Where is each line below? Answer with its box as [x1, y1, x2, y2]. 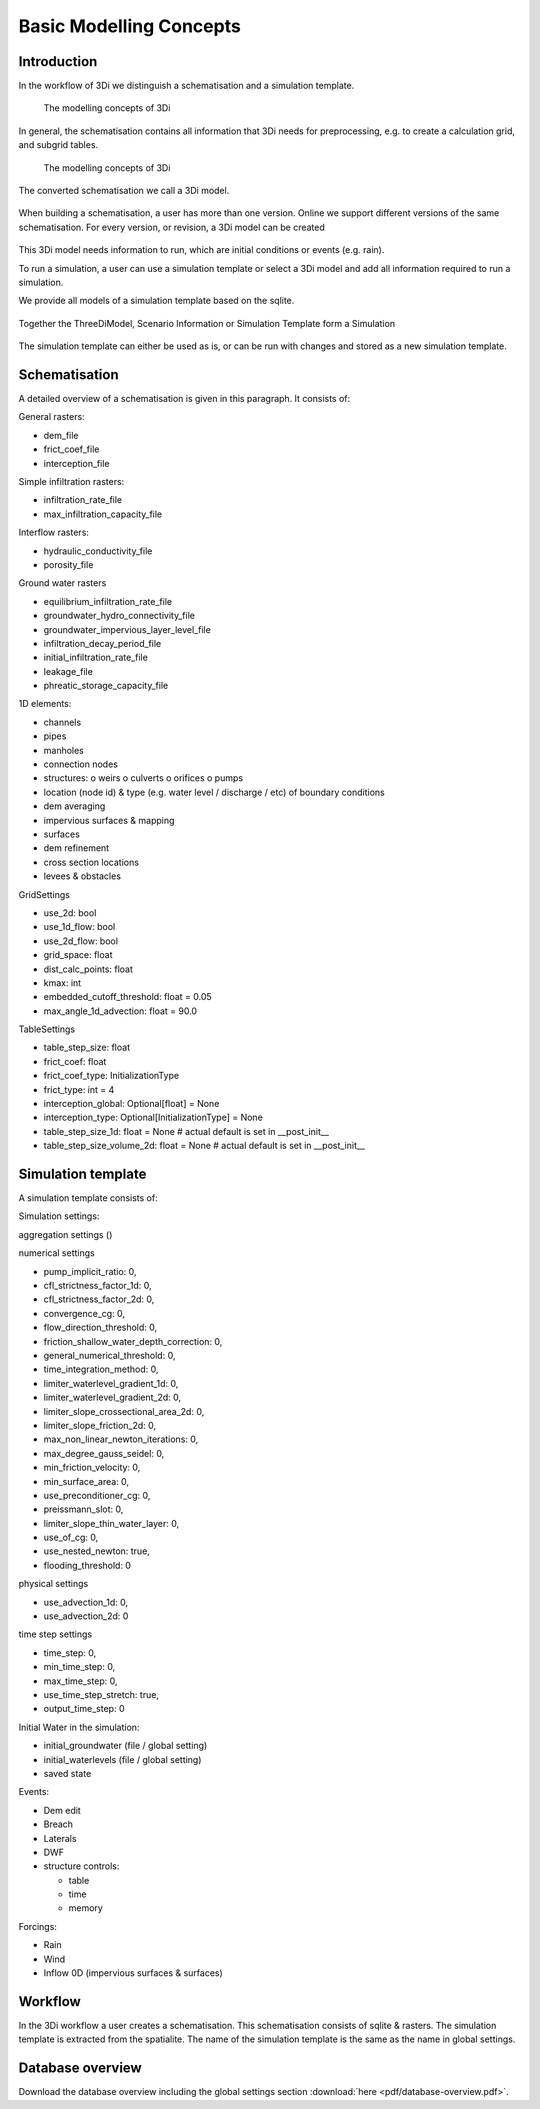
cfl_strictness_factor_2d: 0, [43, 1293, 155, 1305]
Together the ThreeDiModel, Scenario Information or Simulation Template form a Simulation [18, 317, 395, 329]
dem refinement [43, 842, 110, 854]
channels [43, 716, 82, 728]
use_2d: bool [43, 906, 97, 919]
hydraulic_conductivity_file [43, 545, 153, 557]
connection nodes [43, 758, 119, 770]
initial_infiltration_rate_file [43, 651, 149, 664]
